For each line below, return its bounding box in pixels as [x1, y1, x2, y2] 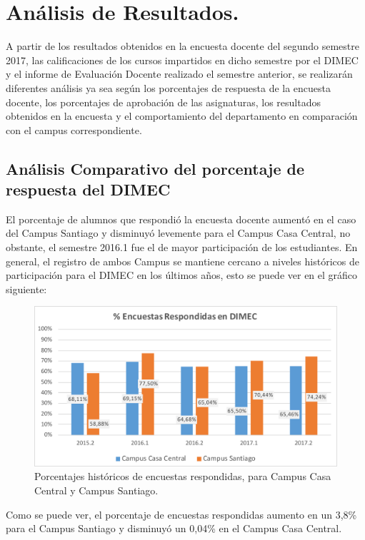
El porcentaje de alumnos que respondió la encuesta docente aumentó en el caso [6, 211, 356, 226]
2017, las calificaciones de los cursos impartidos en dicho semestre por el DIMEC [6, 52, 359, 67]
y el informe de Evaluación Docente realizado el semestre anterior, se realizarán [6, 66, 353, 81]
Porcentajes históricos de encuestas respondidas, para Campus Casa [34, 469, 331, 484]
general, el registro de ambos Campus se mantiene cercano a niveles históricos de [6, 253, 359, 268]
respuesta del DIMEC [6, 178, 171, 200]
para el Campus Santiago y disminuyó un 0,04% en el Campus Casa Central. [6, 521, 342, 536]
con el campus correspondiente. [6, 122, 142, 137]
